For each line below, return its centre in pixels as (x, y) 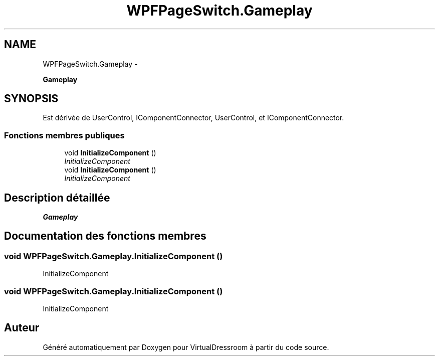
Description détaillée (57, 198)
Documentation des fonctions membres (105, 236)
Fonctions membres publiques (64, 135)
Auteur (22, 328)
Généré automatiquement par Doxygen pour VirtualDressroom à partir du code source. (186, 347)
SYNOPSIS (31, 99)
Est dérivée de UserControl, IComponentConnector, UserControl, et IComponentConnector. (193, 118)
